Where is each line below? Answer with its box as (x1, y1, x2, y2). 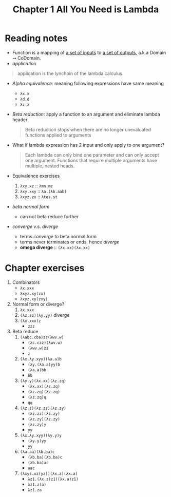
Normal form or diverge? (12, 301, 65, 307)
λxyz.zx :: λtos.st (20, 194, 58, 200)
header (12, 117, 28, 123)
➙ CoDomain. (12, 55, 42, 61)
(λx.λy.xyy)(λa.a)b (20, 356, 62, 361)
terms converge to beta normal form (20, 233, 97, 239)
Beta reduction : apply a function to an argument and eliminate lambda (12, 111, 160, 117)
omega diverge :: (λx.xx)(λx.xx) (20, 244, 90, 250)
